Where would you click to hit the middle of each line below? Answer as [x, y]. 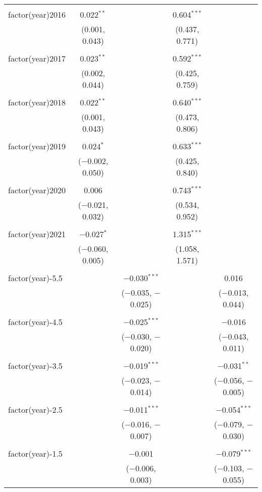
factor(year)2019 [37, 146]
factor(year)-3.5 [36, 366]
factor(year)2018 [37, 102]
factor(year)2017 [37, 58]
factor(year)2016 [37, 14]
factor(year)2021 [37, 234]
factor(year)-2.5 [36, 409]
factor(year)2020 [37, 190]
